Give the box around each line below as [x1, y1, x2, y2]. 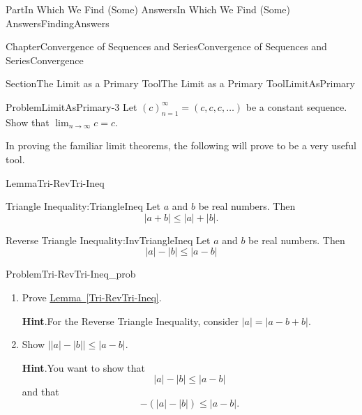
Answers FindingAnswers [6, 15, 110, 30]
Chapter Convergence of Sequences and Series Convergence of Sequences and [6, 39, 327, 54]
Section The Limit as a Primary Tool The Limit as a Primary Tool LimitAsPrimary [6, 76, 355, 91]
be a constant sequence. [246, 99, 347, 114]
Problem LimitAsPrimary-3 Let [6, 99, 137, 114]
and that [22, 384, 59, 399]
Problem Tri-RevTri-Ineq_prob [6, 266, 136, 281]
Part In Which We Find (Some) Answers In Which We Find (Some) [6, 2, 291, 16]
